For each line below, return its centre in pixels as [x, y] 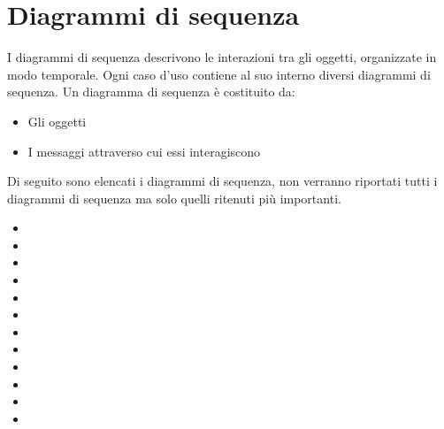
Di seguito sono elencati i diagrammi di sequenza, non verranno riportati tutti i [222, 181]
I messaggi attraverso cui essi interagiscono [144, 151]
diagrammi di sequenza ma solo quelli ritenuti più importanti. [174, 198]
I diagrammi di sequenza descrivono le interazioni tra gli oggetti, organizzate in [222, 57]
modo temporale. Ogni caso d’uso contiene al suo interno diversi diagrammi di [219, 74]
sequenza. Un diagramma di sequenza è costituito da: [151, 92]
